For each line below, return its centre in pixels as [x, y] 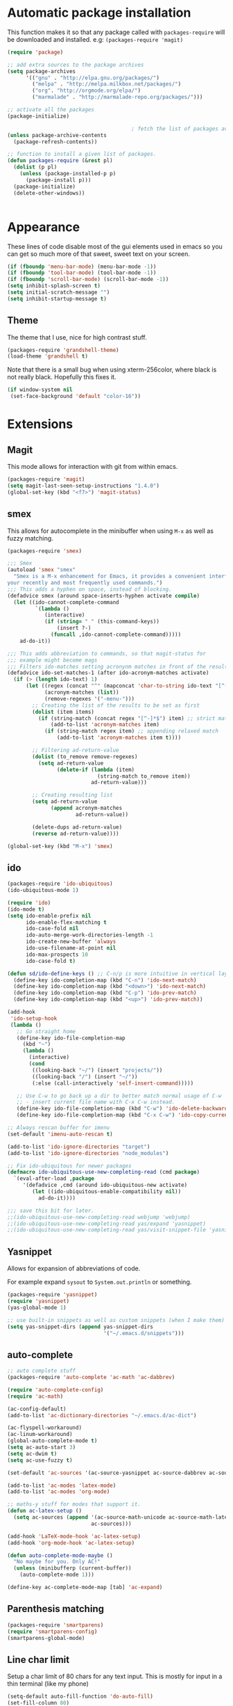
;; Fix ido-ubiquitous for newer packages [69, 1166]
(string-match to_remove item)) [144, 776]
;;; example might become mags [52, 660]
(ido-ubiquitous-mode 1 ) [43, 891]
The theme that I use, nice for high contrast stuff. [77, 337]
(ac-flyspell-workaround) [44, 1428]
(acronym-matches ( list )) [81, 692]
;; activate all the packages [51, 110]
